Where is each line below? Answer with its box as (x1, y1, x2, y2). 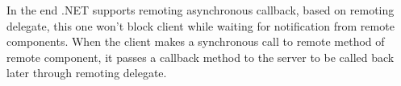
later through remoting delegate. (6, 64, 167, 81)
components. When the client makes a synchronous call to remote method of (6, 33, 385, 50)
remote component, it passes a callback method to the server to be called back (6, 48, 395, 65)
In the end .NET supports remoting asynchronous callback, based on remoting (6, 2, 395, 18)
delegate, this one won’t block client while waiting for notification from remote (6, 17, 395, 34)
